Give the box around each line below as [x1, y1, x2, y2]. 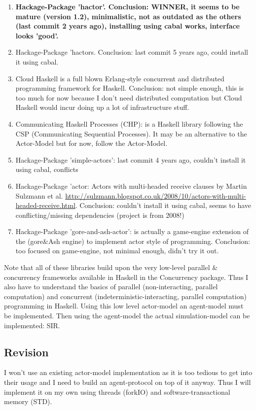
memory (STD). [4, 396, 52, 407]
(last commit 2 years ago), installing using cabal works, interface [15, 21, 240, 31]
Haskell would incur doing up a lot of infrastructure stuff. [15, 102, 189, 112]
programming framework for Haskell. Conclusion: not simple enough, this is [15, 83, 244, 93]
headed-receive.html [15, 200, 75, 210]
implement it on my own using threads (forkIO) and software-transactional [4, 386, 230, 397]
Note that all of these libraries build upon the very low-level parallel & [4, 262, 218, 273]
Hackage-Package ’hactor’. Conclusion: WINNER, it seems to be [15, 1, 240, 11]
